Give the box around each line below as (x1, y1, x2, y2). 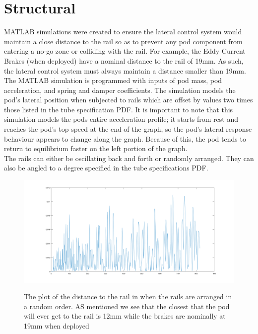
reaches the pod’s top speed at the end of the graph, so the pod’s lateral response (4, 124, 252, 134)
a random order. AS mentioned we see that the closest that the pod (24, 301, 230, 311)
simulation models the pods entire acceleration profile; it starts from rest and (4, 114, 239, 124)
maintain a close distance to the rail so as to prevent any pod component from (4, 36, 243, 46)
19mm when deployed (24, 321, 89, 331)
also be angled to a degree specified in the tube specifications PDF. (4, 163, 208, 173)
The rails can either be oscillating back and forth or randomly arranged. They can (4, 153, 254, 163)
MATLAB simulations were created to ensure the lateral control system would (4, 26, 242, 37)
